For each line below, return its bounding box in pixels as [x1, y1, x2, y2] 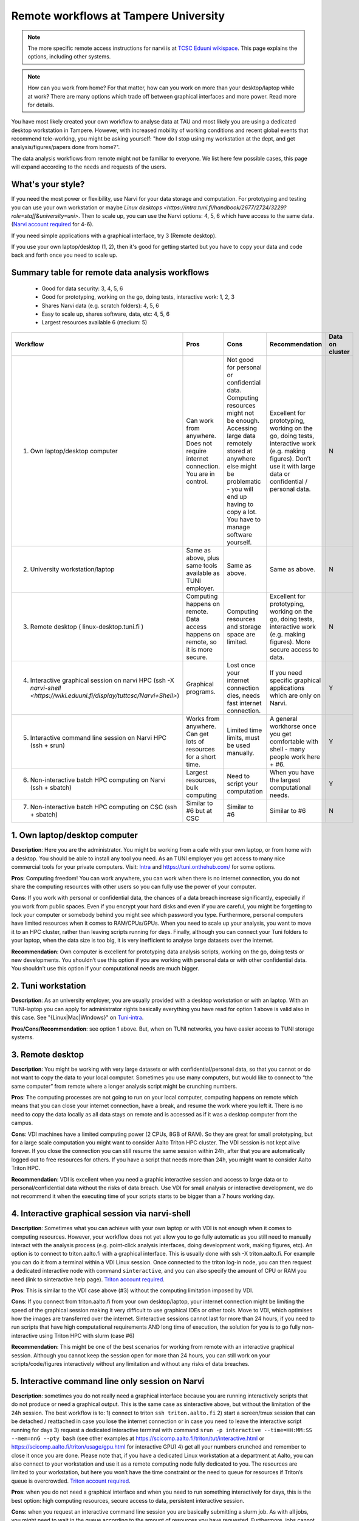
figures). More [269, 638, 311, 646]
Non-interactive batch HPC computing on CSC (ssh [30, 802, 177, 811]
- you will [227, 484, 253, 493]
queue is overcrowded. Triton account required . [11, 1477, 131, 1484]
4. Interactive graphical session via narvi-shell [11, 1208, 191, 1219]
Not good [227, 355, 254, 364]
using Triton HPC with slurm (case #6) [39, 1332, 135, 1339]
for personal [227, 363, 262, 371]
